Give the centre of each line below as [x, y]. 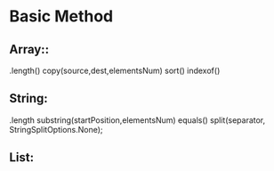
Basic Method [61, 16]
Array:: [29, 49]
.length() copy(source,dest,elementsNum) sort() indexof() [115, 70]
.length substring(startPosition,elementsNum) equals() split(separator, [137, 120]
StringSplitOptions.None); [56, 129]
